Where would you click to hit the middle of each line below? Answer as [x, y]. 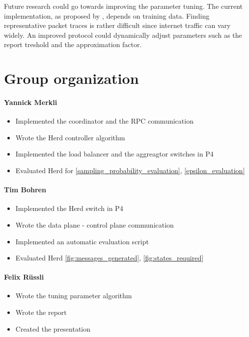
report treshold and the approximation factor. [73, 44]
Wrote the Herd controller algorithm [70, 137]
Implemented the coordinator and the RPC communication [104, 121]
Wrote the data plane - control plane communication [95, 224]
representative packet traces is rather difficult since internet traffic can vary [117, 25]
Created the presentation [53, 328]
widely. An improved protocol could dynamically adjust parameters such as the [123, 35]
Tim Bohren [25, 190]
